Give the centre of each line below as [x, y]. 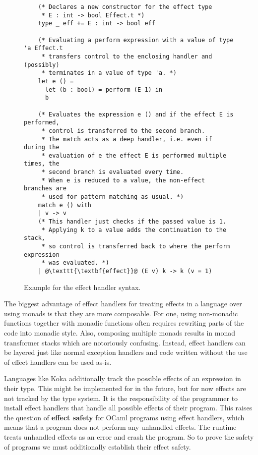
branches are [45, 189]
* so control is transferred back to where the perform [136, 247]
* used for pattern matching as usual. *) [113, 197]
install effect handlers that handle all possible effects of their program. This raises [128, 408]
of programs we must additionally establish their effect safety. [97, 446]
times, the [42, 164]
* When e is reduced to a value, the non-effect [123, 180]
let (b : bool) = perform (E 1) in [104, 89]
